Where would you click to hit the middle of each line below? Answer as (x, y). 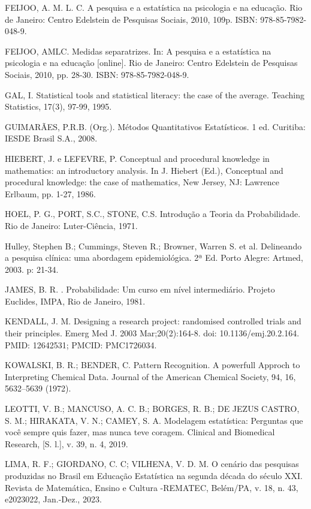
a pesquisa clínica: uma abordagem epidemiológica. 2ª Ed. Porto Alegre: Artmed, (154, 257)
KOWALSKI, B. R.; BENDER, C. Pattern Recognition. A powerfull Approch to (153, 365)
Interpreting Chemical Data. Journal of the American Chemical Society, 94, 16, (150, 376)
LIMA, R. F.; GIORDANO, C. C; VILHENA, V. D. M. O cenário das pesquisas (152, 464)
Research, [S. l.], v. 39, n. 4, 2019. (67, 443)
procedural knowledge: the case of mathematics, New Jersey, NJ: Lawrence (142, 182)
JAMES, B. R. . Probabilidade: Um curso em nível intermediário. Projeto (140, 289)
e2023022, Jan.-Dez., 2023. (53, 499)
